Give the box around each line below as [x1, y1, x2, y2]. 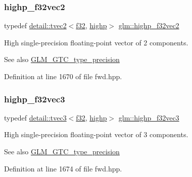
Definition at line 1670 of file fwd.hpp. [4, 71, 122, 81]
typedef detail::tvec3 [4, 112, 67, 123]
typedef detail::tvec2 [4, 20, 67, 31]
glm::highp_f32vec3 [118, 112, 179, 123]
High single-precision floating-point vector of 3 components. [4, 129, 188, 140]
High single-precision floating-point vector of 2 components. [4, 37, 188, 47]
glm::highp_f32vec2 [118, 20, 179, 31]
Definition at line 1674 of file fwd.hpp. [4, 163, 122, 173]
